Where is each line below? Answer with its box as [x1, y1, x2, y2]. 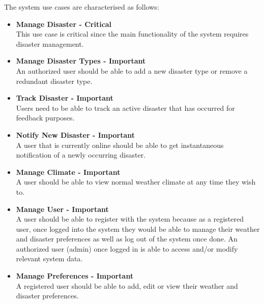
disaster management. [16, 38, 84, 49]
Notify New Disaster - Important [16, 129, 135, 140]
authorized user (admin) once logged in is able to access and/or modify [16, 243, 238, 254]
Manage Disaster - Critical [16, 18, 112, 29]
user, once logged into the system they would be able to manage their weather [16, 223, 260, 234]
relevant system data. [16, 253, 83, 264]
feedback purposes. [16, 112, 75, 123]
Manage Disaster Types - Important [16, 55, 146, 66]
